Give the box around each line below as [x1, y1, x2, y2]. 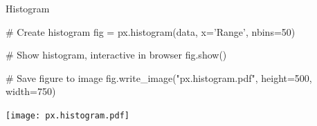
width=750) [6, 84, 56, 98]
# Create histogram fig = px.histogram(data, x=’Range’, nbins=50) [6, 24, 296, 39]
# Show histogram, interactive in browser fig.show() [6, 48, 227, 62]
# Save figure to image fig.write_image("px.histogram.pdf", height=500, [6, 70, 312, 85]
